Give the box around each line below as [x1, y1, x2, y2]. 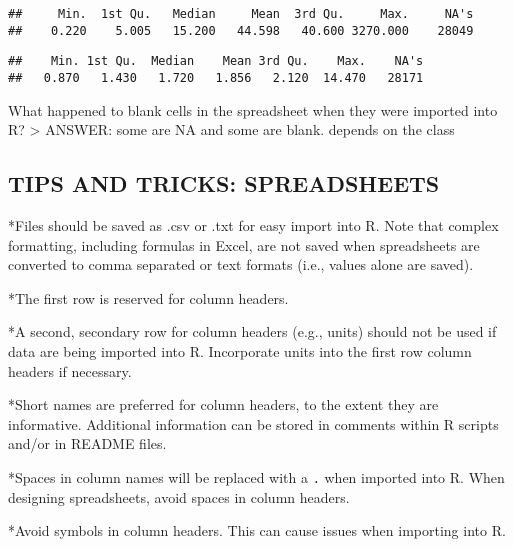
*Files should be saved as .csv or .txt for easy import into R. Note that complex [8, 215, 499, 236]
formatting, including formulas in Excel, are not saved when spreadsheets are [8, 234, 480, 255]
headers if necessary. [8, 360, 132, 381]
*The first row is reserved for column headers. [8, 287, 289, 308]
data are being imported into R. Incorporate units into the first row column [8, 340, 472, 361]
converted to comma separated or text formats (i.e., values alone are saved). [8, 254, 474, 275]
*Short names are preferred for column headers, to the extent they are [8, 394, 439, 415]
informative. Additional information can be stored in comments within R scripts [8, 413, 499, 434]
